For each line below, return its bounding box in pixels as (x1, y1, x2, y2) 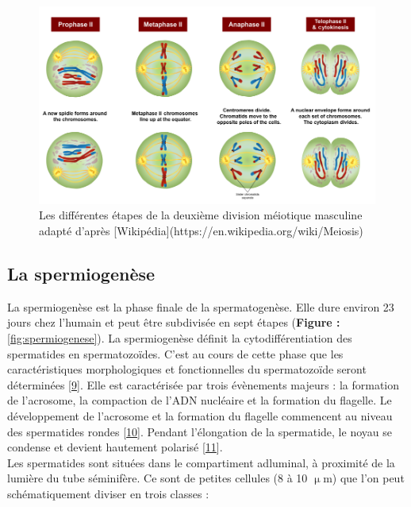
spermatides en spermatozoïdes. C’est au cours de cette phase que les (7, 345, 344, 362)
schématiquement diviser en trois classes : (7, 485, 209, 501)
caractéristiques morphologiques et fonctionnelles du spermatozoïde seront (7, 361, 367, 377)
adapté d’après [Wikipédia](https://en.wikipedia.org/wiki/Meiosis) (39, 222, 363, 238)
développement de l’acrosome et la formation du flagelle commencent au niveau (7, 407, 393, 424)
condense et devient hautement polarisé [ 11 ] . (7, 439, 223, 455)
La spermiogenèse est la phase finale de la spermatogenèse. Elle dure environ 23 (7, 298, 394, 315)
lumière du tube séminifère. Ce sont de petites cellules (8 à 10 (7, 470, 308, 486)
